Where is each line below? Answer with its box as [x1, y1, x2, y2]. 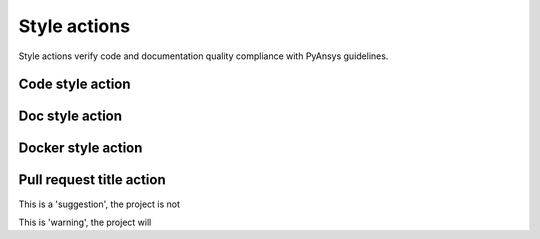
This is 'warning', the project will [18, 216, 152, 228]
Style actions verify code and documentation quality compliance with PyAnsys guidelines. [18, 50, 389, 62]
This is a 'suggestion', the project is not [18, 198, 180, 210]
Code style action [18, 76, 131, 93]
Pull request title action [18, 171, 167, 189]
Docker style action [18, 140, 143, 157]
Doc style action [18, 108, 123, 125]
